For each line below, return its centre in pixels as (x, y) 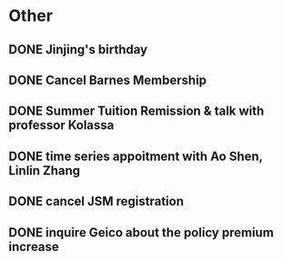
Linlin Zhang (45, 171)
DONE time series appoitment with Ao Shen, (136, 156)
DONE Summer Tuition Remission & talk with (136, 111)
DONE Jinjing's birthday (78, 50)
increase (34, 246)
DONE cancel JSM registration (96, 201)
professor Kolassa (61, 125)
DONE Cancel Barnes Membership (107, 80)
